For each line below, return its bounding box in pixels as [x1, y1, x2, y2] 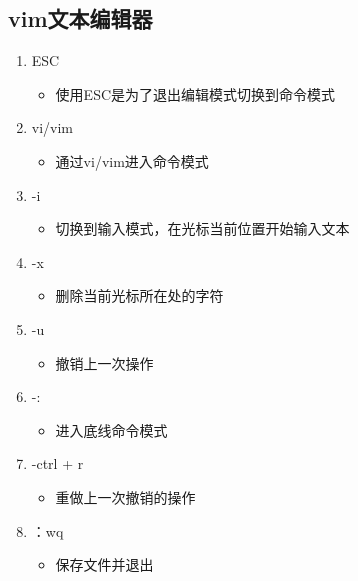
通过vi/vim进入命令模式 [55, 150, 209, 171]
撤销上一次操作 [55, 352, 154, 373]
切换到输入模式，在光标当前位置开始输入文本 [55, 218, 350, 239]
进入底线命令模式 [55, 419, 168, 440]
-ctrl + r [31, 453, 84, 474]
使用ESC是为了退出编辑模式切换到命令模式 [55, 83, 336, 104]
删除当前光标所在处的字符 [55, 285, 224, 306]
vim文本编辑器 [8, 3, 153, 34]
